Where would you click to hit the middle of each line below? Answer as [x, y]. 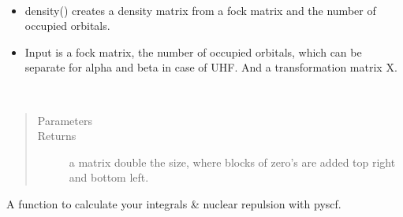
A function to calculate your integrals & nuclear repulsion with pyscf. [174, 203]
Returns [57, 136]
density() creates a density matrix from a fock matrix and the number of [200, 10]
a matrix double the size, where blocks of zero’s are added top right [232, 162]
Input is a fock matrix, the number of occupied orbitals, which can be [193, 51]
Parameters [65, 120]
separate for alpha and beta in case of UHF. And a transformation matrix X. [211, 67]
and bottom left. [109, 177]
